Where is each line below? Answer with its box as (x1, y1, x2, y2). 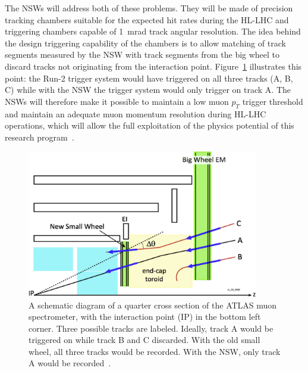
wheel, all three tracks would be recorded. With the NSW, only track (29, 345, 281, 357)
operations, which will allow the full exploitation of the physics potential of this (5, 119, 294, 132)
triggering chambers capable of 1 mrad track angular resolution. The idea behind (5, 25, 301, 38)
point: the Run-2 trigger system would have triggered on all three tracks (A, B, (5, 71, 293, 84)
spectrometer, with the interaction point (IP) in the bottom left (29, 310, 261, 323)
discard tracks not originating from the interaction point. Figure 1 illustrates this (5, 60, 302, 72)
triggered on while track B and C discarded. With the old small (29, 333, 260, 346)
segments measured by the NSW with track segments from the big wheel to (5, 48, 280, 61)
